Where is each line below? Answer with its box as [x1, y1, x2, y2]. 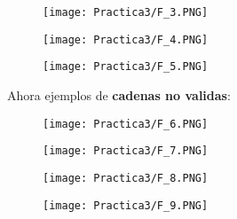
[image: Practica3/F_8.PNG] [43, 171, 209, 184]
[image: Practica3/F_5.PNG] [43, 60, 209, 74]
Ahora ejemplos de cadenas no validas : [7, 85, 231, 104]
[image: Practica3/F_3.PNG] [43, 6, 209, 19]
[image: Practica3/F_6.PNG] [43, 117, 209, 130]
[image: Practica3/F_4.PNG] [43, 33, 209, 46]
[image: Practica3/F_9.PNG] [43, 199, 209, 212]
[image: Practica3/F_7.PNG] [43, 145, 209, 158]
